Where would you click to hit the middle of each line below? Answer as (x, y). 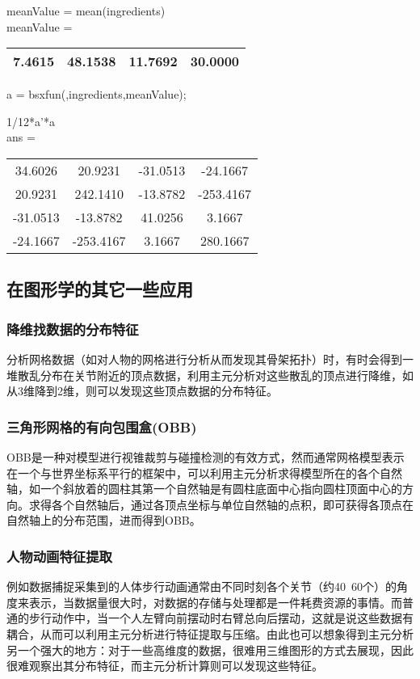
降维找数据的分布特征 (73, 329)
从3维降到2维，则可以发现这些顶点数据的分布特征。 (142, 391)
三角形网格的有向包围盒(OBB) (102, 426)
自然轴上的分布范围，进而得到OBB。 (104, 520)
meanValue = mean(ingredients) (86, 11)
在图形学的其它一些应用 (100, 289)
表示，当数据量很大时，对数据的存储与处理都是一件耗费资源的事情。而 (215, 602)
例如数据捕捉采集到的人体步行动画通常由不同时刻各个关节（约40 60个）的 (202, 586)
